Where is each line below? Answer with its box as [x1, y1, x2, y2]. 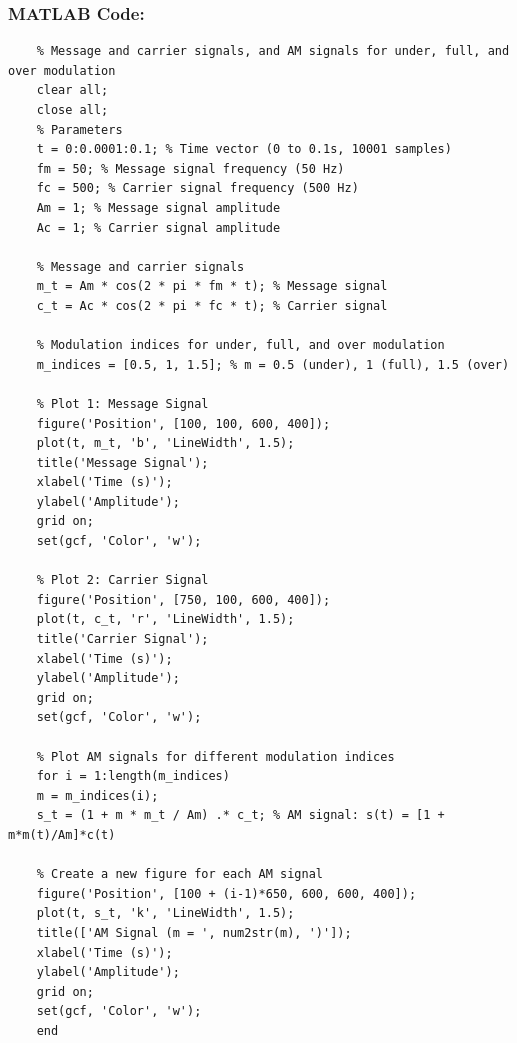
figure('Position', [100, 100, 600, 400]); [36, 416, 331, 431]
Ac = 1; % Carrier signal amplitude [36, 220, 281, 235]
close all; [36, 103, 109, 117]
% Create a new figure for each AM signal [36, 867, 323, 882]
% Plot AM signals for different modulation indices [36, 749, 395, 764]
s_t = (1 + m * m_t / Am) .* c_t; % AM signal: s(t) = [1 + [36, 808, 445, 823]
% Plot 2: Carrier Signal [36, 573, 209, 588]
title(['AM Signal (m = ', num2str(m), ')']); [36, 925, 352, 940]
